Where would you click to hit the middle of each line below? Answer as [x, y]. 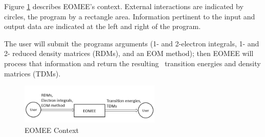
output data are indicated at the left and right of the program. [103, 26]
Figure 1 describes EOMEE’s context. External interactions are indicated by [124, 6]
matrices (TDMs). [32, 73]
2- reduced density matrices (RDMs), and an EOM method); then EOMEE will [129, 53]
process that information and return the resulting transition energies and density [132, 63]
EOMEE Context [52, 130]
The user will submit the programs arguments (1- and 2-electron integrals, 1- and [132, 43]
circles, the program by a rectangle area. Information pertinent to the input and [130, 16]
